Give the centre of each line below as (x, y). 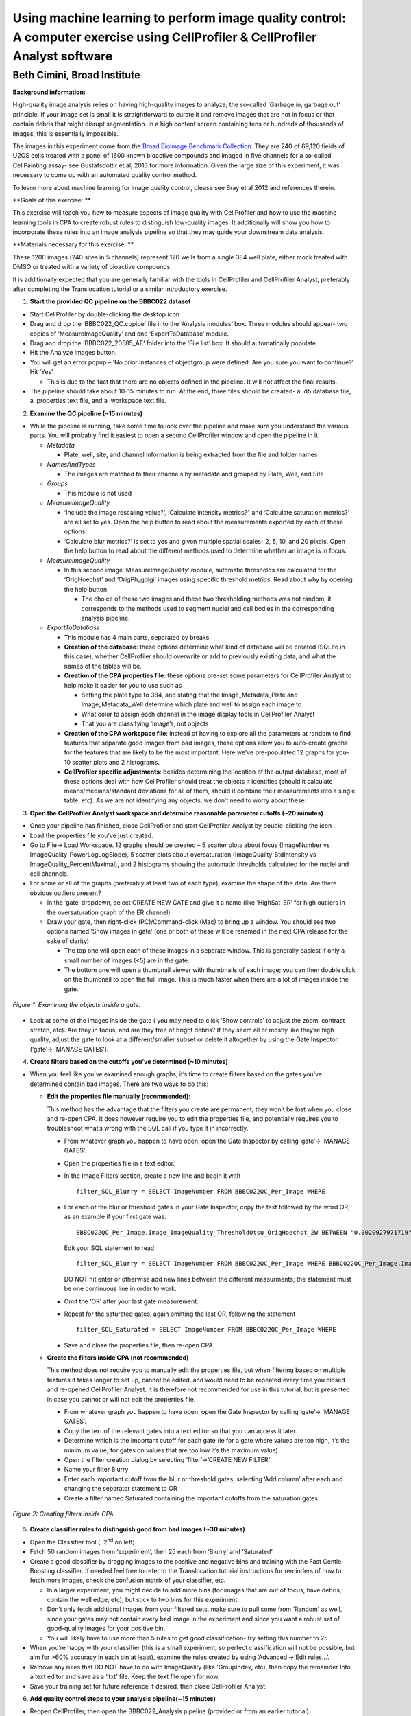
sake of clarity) (68, 941)
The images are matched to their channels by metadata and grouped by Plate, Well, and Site (194, 474)
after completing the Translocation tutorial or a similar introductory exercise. (120, 289)
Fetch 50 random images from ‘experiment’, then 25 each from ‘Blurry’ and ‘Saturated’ (151, 1552)
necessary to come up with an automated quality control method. (105, 175)
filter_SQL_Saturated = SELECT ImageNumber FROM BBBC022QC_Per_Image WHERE (206, 1330)
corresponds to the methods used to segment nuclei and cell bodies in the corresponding (208, 608)
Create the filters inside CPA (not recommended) (118, 1358)
